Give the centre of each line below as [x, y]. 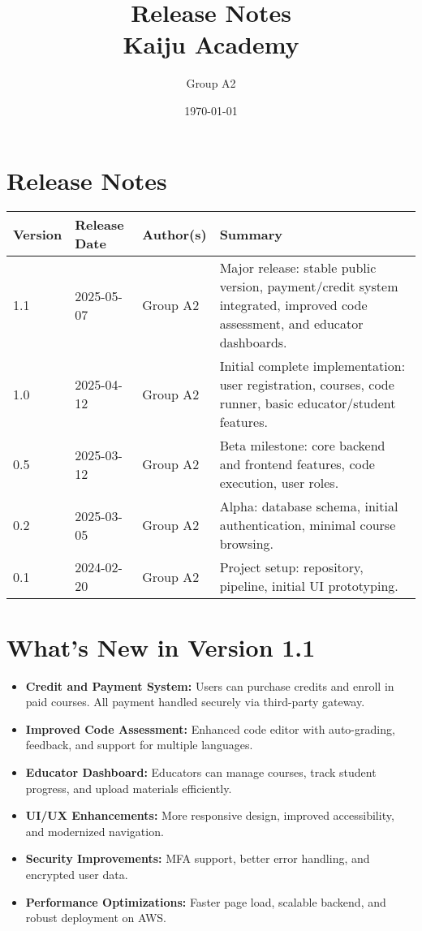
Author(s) [174, 234]
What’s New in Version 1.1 [161, 647]
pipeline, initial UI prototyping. [309, 586]
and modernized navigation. [95, 831]
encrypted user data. [77, 874]
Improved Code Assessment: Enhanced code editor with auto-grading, [210, 728]
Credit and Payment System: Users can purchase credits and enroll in [210, 685]
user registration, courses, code [307, 385]
